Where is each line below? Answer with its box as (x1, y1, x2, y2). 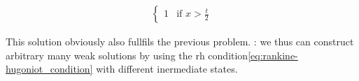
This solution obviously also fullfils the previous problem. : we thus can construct (6, 34, 354, 49)
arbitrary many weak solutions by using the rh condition (6, 47, 248, 62)
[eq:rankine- (248, 47, 298, 62)
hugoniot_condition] (6, 61, 93, 76)
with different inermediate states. (96, 61, 238, 76)
